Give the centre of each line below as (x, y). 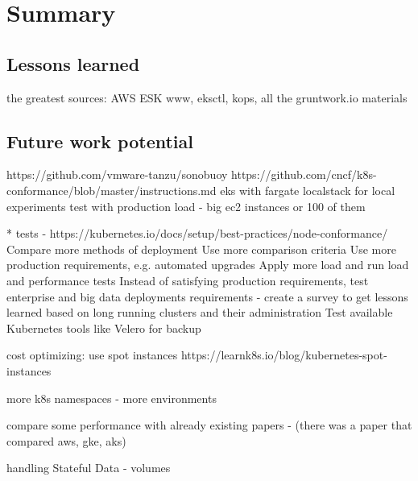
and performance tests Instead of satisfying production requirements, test (188, 280)
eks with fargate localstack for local (308, 190)
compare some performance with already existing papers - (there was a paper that (209, 425)
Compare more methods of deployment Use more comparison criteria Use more (201, 249)
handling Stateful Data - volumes (89, 468)
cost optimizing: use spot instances (92, 355)
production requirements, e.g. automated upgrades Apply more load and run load (208, 265)
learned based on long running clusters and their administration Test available (200, 312)
